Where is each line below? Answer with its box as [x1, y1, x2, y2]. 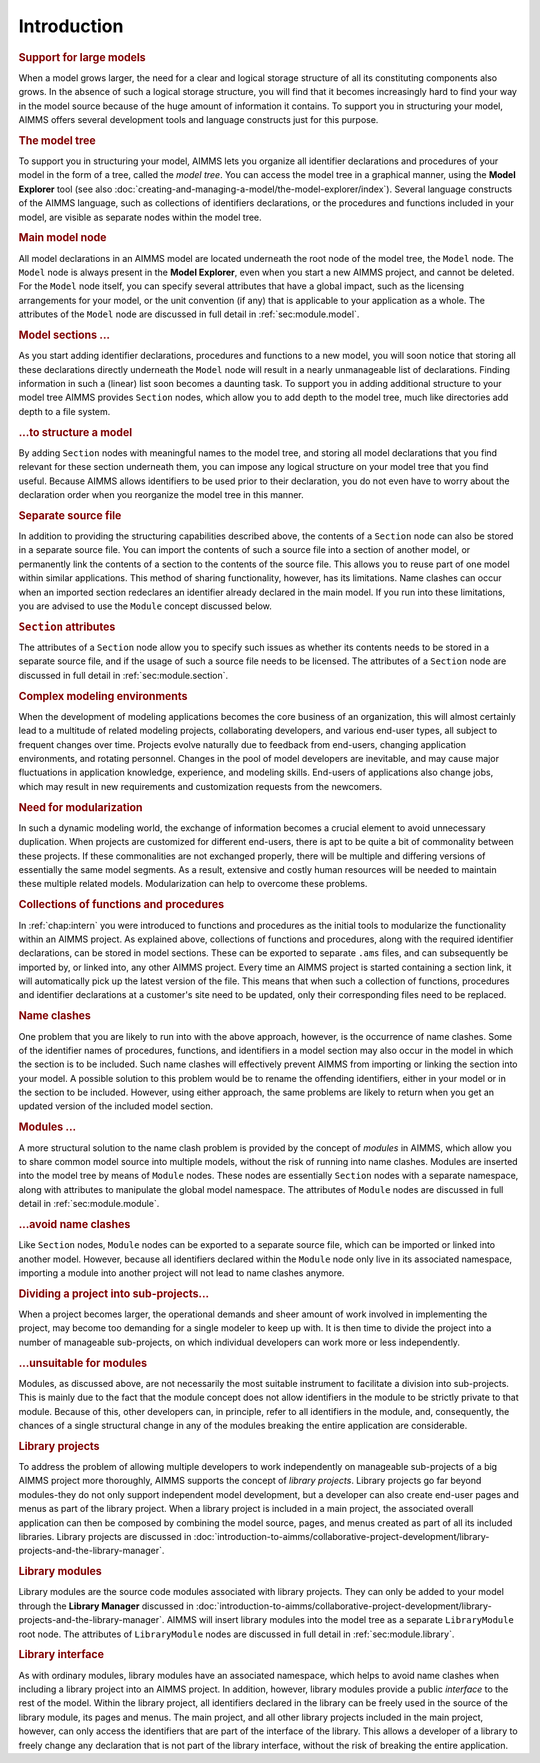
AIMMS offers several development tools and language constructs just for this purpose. [18, 113, 379, 125]
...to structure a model [18, 425, 133, 439]
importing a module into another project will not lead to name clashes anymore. [18, 1266, 345, 1279]
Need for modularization [18, 800, 143, 814]
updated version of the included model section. [18, 1100, 214, 1112]
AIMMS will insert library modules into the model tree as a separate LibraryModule [166, 1614, 514, 1626]
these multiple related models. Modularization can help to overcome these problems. [18, 878, 368, 890]
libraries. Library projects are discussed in [18, 1530, 192, 1542]
